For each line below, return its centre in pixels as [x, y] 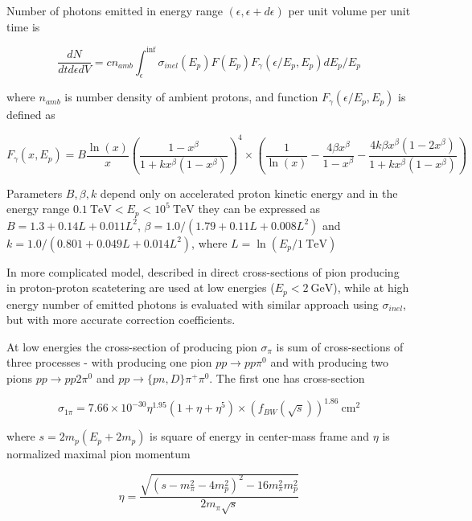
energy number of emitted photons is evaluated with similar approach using [193, 304]
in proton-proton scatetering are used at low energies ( [141, 287]
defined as [31, 115]
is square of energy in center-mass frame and [260, 436]
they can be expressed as [259, 209]
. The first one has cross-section [287, 377]
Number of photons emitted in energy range [115, 10]
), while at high [371, 287]
